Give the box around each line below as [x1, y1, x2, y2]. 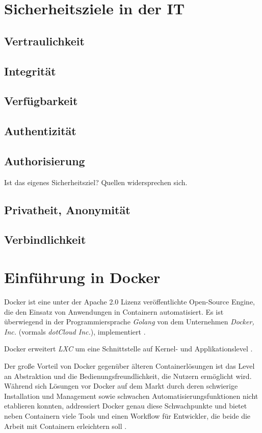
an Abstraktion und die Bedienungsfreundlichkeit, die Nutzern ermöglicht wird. [4, 370, 252, 381]
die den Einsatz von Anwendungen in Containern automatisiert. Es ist [4, 306, 224, 317]
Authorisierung [4, 152, 85, 168]
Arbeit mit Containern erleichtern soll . [4, 420, 127, 431]
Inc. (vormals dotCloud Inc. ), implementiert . [4, 326, 146, 337]
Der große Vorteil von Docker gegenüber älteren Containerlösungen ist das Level [4, 360, 255, 371]
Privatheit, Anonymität [4, 201, 130, 217]
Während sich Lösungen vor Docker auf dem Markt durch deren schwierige [4, 380, 238, 391]
